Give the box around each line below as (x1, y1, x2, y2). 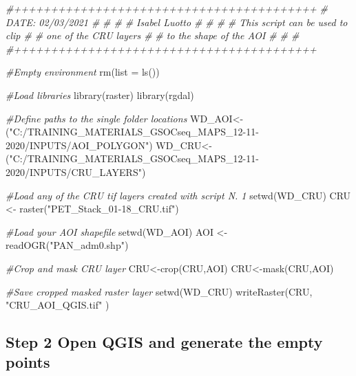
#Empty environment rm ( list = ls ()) (6, 65, 160, 79)
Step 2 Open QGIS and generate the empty (6, 331, 323, 353)
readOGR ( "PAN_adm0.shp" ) (6, 238, 129, 252)
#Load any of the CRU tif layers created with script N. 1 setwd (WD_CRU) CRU (6, 188, 351, 202)
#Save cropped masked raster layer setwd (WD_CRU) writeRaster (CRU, (6, 284, 313, 298)
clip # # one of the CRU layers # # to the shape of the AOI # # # (6, 28, 300, 43)
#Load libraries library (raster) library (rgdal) (6, 87, 194, 102)
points (6, 351, 50, 373)
